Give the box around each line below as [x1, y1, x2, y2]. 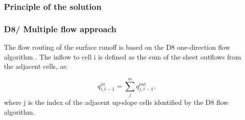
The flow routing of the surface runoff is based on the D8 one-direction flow [4, 42, 230, 52]
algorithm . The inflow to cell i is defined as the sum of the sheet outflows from [4, 51, 241, 61]
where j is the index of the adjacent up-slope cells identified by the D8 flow [4, 97, 228, 107]
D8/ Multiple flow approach [4, 22, 116, 35]
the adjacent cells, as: [4, 61, 68, 71]
